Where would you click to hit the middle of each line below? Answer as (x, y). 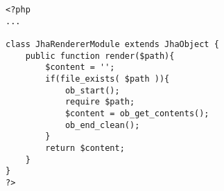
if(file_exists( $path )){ (107, 79)
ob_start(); (92, 90)
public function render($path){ (100, 56)
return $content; (85, 148)
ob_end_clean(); (102, 125)
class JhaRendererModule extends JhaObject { (112, 44)
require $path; (100, 102)
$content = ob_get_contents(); (137, 113)
